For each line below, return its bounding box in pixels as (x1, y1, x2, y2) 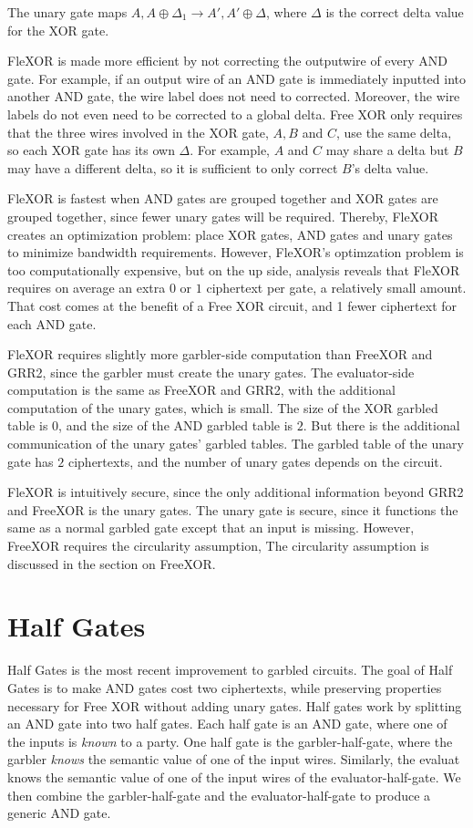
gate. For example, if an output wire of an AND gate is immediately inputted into (7, 68, 467, 88)
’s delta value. (351, 158, 429, 177)
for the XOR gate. (7, 20, 109, 39)
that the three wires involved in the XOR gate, (7, 122, 269, 141)
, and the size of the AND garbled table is (58, 416, 293, 435)
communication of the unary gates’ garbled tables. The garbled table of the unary (7, 434, 464, 453)
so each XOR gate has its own (7, 140, 175, 160)
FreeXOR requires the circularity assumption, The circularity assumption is (7, 536, 429, 555)
